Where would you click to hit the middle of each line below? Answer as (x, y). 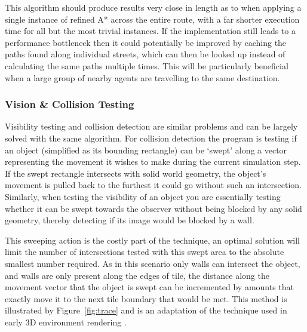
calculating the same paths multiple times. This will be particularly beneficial (147, 65)
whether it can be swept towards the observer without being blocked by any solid (153, 208)
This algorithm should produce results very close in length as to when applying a (153, 7)
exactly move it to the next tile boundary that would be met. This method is (146, 298)
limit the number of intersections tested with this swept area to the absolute (145, 252)
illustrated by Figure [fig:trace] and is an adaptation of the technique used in (146, 310)
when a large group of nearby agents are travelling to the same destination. (142, 77)
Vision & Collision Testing (70, 104)
